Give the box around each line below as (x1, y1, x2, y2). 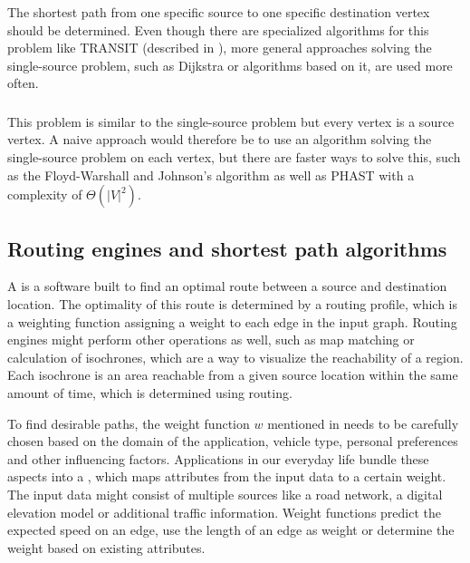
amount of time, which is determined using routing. (7, 383, 293, 402)
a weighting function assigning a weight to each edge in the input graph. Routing (7, 312, 457, 331)
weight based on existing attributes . (7, 538, 206, 557)
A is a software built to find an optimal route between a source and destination (7, 277, 447, 296)
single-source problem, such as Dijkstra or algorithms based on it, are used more (7, 55, 453, 74)
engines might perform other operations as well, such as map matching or (7, 330, 415, 349)
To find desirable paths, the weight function (7, 413, 250, 432)
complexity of (7, 185, 82, 204)
